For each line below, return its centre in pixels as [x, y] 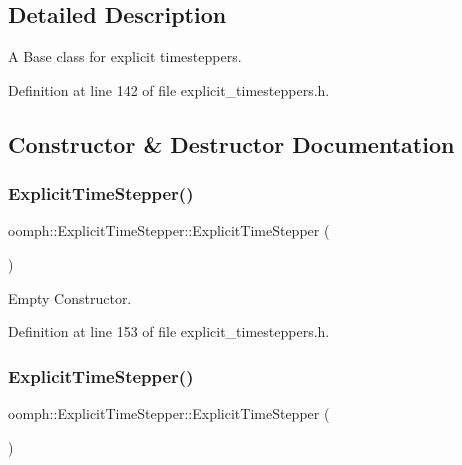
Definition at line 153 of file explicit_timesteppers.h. [169, 331]
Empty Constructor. [70, 297]
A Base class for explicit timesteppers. [125, 56]
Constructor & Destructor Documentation [231, 143]
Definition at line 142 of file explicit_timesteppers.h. [169, 89]
